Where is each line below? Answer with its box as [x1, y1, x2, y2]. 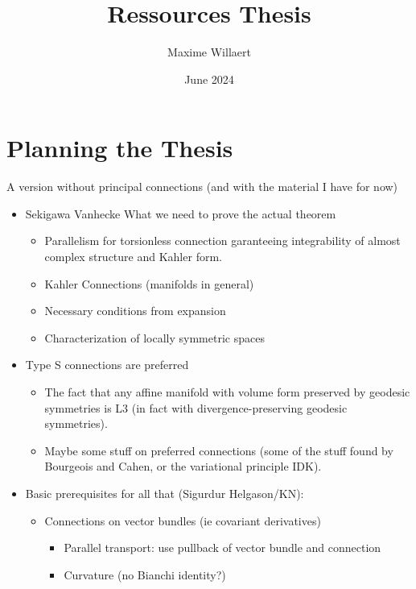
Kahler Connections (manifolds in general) [44, 275, 254, 292]
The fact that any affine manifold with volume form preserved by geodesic [44, 384, 410, 400]
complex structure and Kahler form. [44, 248, 222, 265]
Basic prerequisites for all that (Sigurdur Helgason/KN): [25, 484, 304, 501]
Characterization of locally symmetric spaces [44, 329, 265, 346]
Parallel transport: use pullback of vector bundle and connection [64, 539, 381, 556]
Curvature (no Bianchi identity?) [64, 566, 226, 583]
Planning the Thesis [6, 131, 233, 164]
